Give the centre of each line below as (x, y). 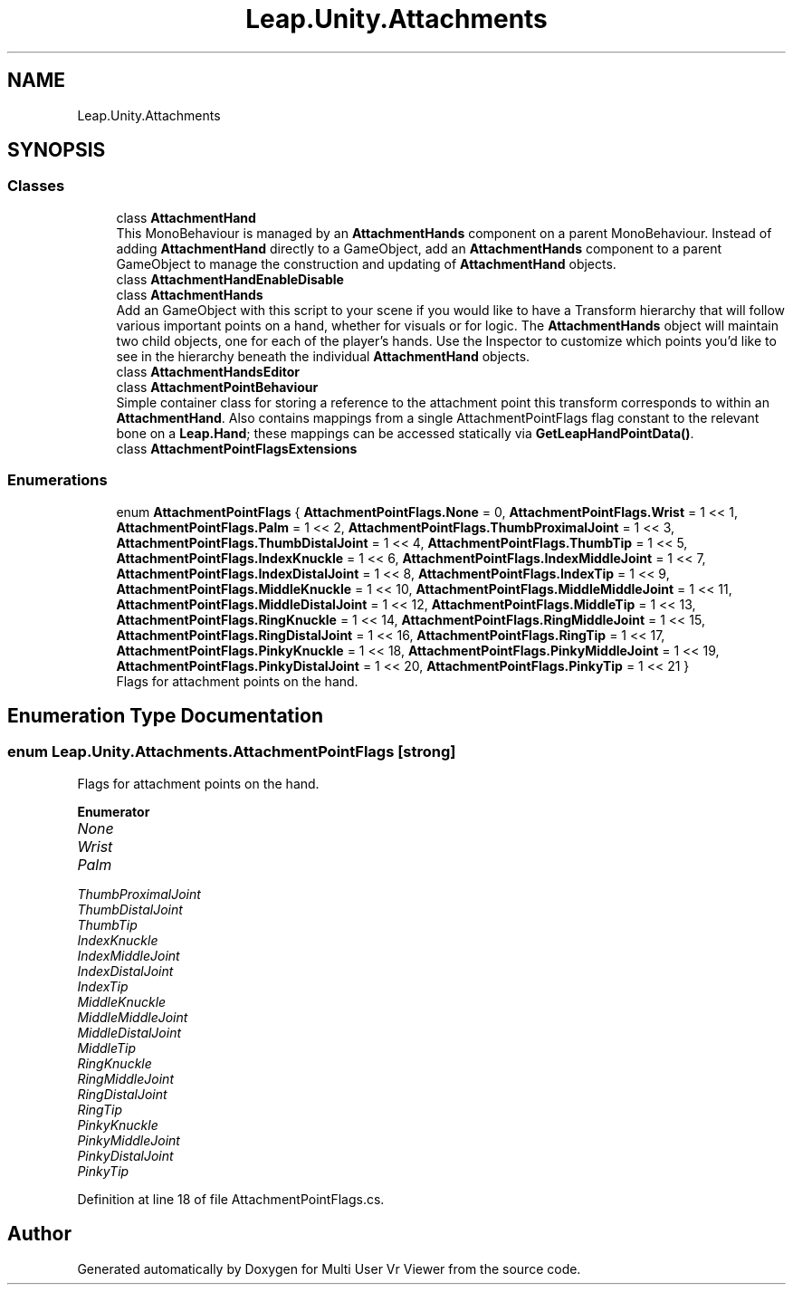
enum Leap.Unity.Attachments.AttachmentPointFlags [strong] (232, 752)
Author (39, 1234)
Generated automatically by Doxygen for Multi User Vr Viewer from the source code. (329, 1268)
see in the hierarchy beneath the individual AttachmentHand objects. (323, 356)
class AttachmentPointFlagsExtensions (237, 448)
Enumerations (57, 480)
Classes (36, 186)
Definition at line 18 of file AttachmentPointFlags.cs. (231, 1199)
